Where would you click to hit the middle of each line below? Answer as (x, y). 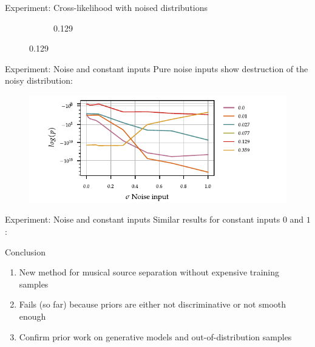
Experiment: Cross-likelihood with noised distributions (107, 7)
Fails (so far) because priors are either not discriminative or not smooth (153, 304)
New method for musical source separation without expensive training (149, 272)
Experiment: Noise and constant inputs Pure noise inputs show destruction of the (157, 68)
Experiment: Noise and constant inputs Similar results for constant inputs (143, 219)
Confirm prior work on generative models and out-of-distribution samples (155, 336)
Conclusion (25, 251)
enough (32, 316)
